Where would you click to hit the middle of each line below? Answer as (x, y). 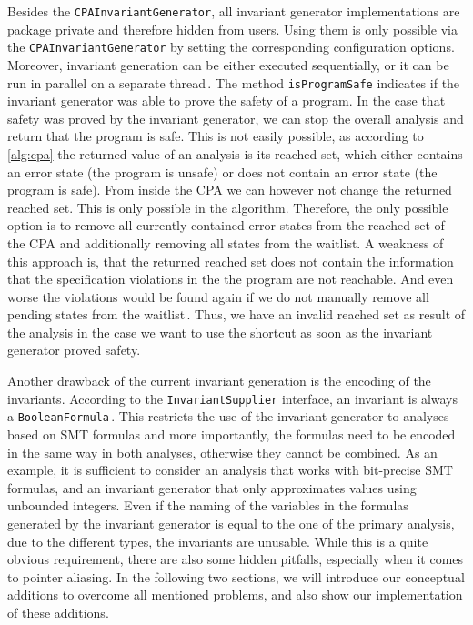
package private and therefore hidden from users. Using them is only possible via (232, 29)
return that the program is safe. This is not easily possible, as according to (216, 136)
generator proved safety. (74, 350)
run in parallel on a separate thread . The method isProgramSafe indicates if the (234, 82)
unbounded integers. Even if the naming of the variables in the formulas (208, 505)
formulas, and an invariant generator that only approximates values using (212, 487)
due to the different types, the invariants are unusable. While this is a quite (218, 541)
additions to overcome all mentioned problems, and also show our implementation (235, 595)
